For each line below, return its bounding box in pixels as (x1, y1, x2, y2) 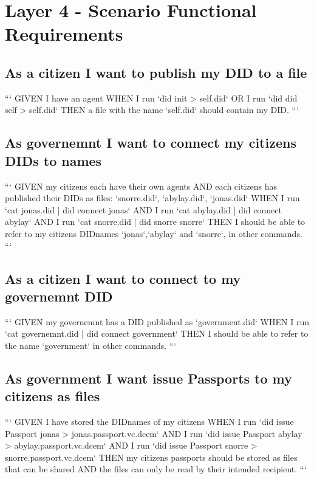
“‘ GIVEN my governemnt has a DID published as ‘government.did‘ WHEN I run (5, 315, 309, 328)
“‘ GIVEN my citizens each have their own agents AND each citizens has (5, 179, 277, 192)
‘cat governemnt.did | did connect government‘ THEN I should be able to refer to (5, 327, 309, 340)
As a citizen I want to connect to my (5, 269, 241, 288)
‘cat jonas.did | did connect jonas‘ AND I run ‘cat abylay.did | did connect (5, 203, 282, 216)
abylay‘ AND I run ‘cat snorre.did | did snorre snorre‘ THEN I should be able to (5, 215, 305, 228)
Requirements (5, 21, 123, 46)
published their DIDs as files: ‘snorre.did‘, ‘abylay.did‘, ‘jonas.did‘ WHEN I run (5, 191, 300, 204)
